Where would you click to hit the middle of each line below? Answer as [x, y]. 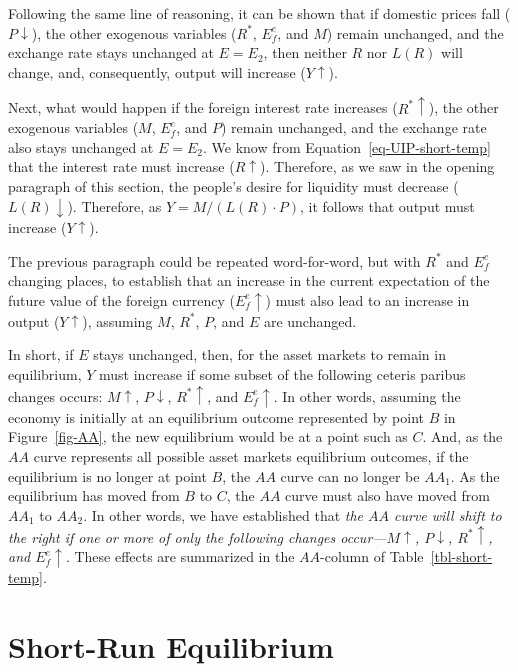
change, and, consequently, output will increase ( [157, 71]
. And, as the [462, 436]
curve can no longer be [350, 475]
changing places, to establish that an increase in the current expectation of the [249, 280]
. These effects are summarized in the [180, 556]
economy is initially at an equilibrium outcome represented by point [216, 416]
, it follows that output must [387, 205]
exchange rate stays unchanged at [111, 52]
